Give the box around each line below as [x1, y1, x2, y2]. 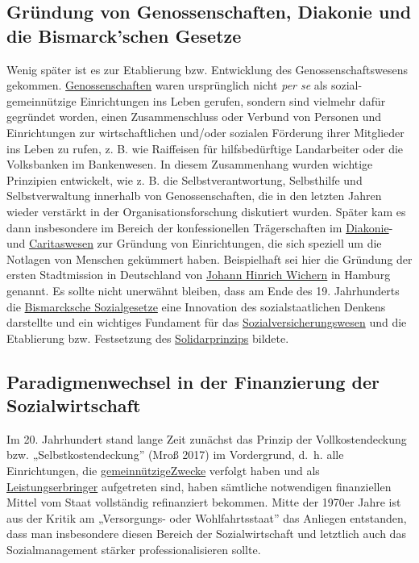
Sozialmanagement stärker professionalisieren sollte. [6, 541, 261, 558]
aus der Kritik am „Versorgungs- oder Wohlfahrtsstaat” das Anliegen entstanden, [6, 509, 407, 526]
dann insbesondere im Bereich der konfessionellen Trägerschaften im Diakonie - [6, 219, 393, 236]
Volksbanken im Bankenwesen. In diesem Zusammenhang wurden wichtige [6, 156, 373, 173]
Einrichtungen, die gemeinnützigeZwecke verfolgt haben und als [6, 462, 320, 479]
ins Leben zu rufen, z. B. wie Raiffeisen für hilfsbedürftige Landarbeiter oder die [6, 140, 404, 156]
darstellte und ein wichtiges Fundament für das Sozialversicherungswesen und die [6, 314, 407, 331]
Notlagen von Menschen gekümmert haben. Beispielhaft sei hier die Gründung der [6, 250, 413, 267]
